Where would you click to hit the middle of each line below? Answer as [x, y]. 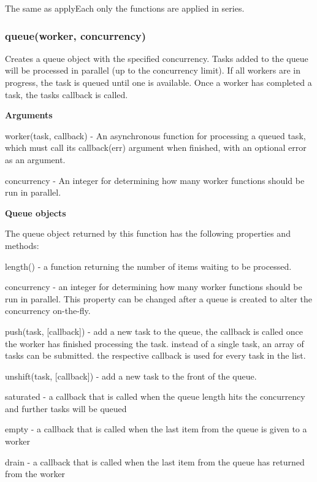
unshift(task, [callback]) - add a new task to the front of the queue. [131, 376]
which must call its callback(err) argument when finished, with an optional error [156, 147]
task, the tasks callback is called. [67, 94]
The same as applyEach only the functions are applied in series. [125, 8]
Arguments [29, 115]
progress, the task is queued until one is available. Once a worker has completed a [158, 82]
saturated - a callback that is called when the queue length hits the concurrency [155, 396]
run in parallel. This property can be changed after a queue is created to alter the [158, 298]
